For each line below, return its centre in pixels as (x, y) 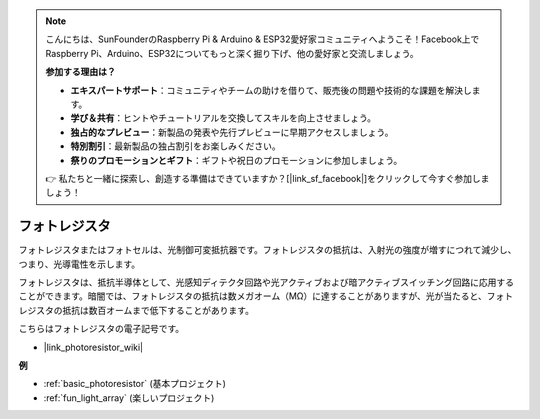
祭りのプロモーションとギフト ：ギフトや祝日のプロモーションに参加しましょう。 (236, 160)
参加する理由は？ (80, 72)
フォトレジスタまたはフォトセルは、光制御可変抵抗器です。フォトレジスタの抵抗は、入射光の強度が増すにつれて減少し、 (267, 250)
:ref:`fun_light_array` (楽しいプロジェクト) (129, 397)
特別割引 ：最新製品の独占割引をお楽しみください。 (175, 146)
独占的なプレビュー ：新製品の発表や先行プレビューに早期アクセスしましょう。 (232, 132)
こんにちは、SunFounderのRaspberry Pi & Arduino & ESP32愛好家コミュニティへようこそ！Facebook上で (262, 39)
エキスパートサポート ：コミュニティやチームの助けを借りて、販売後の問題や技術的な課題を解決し (271, 90)
